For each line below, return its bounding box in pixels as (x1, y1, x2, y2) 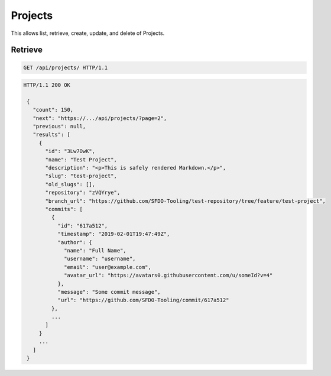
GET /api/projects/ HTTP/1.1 (23, 64, 108, 71)
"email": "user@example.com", (64, 264, 152, 270)
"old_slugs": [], (45, 181, 96, 187)
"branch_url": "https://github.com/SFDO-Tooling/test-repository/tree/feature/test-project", (45, 197, 326, 204)
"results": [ (33, 131, 71, 138)
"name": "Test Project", (45, 156, 118, 163)
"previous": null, (33, 123, 86, 130)
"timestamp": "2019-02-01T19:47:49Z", (57, 231, 170, 238)
